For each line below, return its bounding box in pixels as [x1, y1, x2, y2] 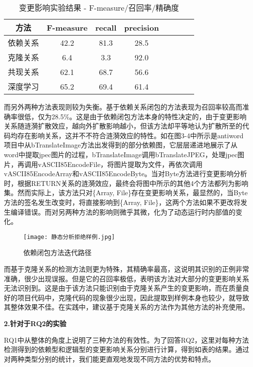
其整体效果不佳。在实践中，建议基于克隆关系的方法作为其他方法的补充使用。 [4, 302, 249, 312]
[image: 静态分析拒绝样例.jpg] [23, 233, 115, 240]
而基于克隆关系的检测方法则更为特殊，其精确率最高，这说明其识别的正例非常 [4, 263, 249, 274]
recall [95, 21, 117, 33]
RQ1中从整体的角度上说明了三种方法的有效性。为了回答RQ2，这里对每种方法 [4, 334, 249, 345]
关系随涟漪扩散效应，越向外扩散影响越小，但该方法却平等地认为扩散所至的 [4, 121, 242, 131]
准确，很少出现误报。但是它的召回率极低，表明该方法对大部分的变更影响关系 [4, 273, 249, 283]
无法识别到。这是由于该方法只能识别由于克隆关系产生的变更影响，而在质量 [4, 283, 242, 293]
